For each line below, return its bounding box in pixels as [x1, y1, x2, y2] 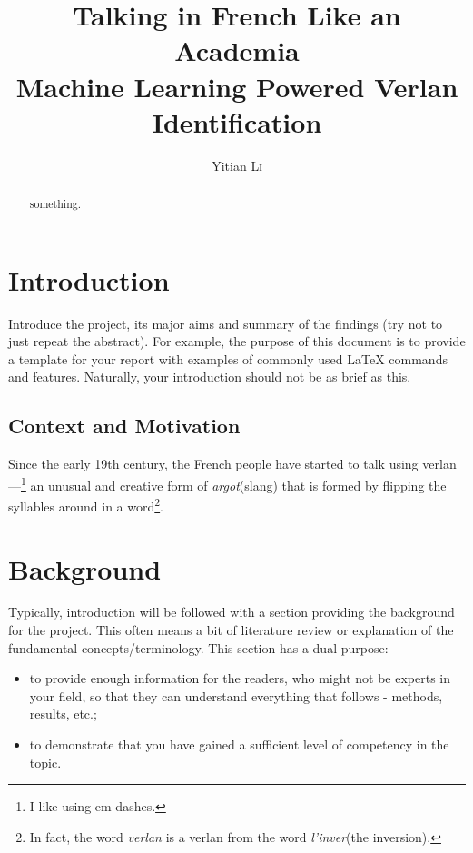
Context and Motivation [8, 412, 241, 440]
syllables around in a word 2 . [8, 494, 164, 515]
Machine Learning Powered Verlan [15, 67, 458, 104]
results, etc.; [29, 704, 97, 723]
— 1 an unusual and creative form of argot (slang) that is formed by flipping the [8, 472, 447, 494]
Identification [152, 103, 322, 140]
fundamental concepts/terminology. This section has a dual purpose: [8, 638, 389, 657]
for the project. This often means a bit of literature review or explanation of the [8, 620, 454, 640]
